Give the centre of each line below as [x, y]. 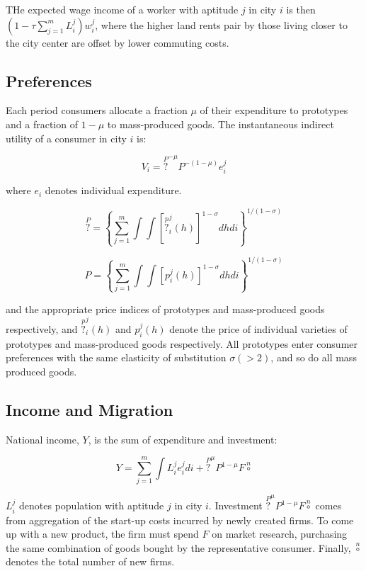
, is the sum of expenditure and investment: [183, 439]
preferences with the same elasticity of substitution [116, 357]
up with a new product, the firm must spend [102, 534]
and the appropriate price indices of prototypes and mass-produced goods [165, 309]
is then [301, 9]
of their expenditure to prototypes [274, 110]
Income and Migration [90, 409]
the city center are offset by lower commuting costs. [118, 42]
